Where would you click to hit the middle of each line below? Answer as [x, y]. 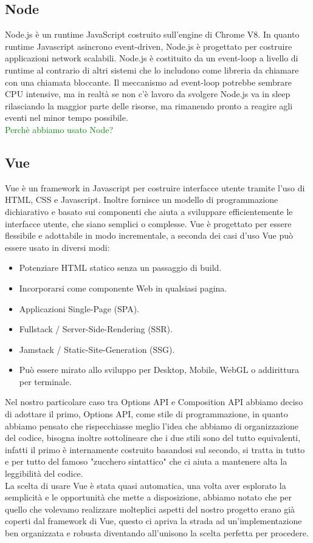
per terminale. [45, 381]
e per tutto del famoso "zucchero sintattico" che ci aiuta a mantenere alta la [146, 461]
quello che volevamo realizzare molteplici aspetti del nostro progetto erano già [150, 509]
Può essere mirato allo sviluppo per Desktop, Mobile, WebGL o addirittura [159, 370]
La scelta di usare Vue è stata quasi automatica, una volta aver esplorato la [146, 485]
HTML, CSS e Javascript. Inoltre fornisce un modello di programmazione [142, 200]
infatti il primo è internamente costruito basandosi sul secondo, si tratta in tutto [155, 449]
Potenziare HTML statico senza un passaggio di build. [120, 268]
